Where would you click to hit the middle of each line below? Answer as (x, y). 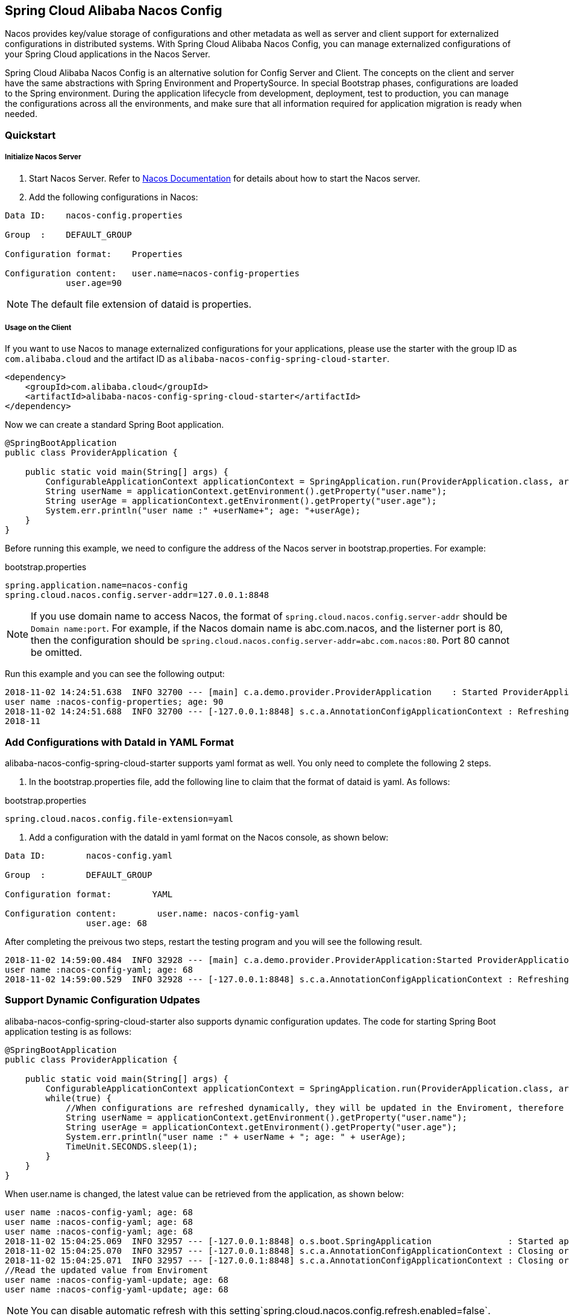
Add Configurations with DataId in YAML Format (120, 742)
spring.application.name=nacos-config (96, 586)
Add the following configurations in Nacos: (114, 197)
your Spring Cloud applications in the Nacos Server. (108, 54)
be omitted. (57, 653)
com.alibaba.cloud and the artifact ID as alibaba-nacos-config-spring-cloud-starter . (197, 359)
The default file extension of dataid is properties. (141, 304)
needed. (21, 114)
